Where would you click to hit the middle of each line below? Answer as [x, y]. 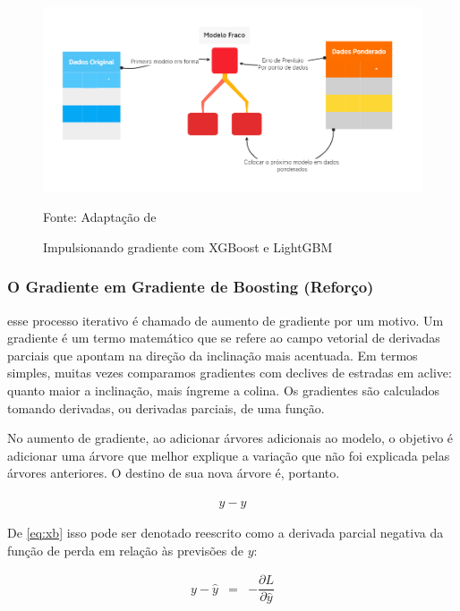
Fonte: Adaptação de [100, 217]
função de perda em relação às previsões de [125, 550]
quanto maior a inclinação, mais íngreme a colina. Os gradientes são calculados [224, 390]
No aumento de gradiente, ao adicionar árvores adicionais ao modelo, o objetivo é [230, 438]
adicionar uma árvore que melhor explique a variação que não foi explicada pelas [229, 455]
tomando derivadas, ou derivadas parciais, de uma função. [166, 407]
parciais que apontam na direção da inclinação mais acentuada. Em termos [213, 355]
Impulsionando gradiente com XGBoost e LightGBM [188, 246]
